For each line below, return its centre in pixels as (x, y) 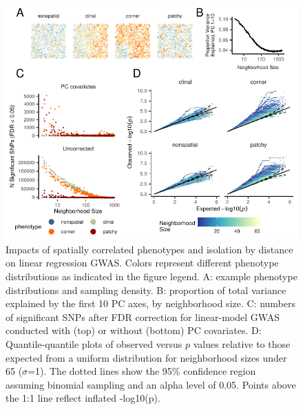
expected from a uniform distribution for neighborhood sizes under (146, 357)
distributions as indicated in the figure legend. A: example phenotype (151, 276)
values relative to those (242, 343)
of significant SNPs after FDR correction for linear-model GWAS (143, 316)
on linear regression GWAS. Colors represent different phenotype (142, 263)
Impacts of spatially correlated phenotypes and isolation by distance (149, 249)
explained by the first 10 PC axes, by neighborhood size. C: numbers (151, 303)
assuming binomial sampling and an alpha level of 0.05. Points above (151, 384)
